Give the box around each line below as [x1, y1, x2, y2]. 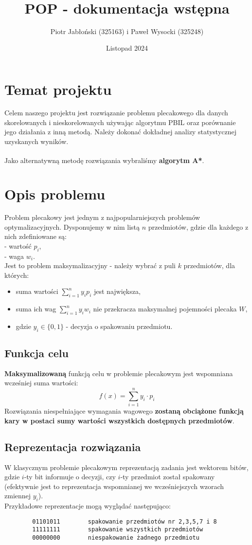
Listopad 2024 [106, 42, 148, 53]
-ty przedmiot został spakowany [120, 472, 215, 482]
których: [4, 270, 29, 280]
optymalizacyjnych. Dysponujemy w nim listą [4, 221, 140, 232]
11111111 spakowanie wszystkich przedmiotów [32, 526, 203, 533]
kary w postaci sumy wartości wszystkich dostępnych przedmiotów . [4, 415, 234, 425]
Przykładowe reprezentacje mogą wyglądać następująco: [4, 501, 171, 511]
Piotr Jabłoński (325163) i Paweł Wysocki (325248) [50, 26, 204, 36]
